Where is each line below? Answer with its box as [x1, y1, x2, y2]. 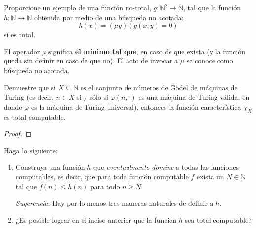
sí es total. [4, 29, 36, 40]
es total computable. [4, 112, 66, 122]
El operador [4, 46, 40, 56]
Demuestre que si [4, 82, 56, 92]
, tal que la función [183, 2, 241, 12]
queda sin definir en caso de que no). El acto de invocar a [4, 56, 178, 66]
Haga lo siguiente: [4, 145, 58, 155]
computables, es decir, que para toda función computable [15, 171, 189, 181]
